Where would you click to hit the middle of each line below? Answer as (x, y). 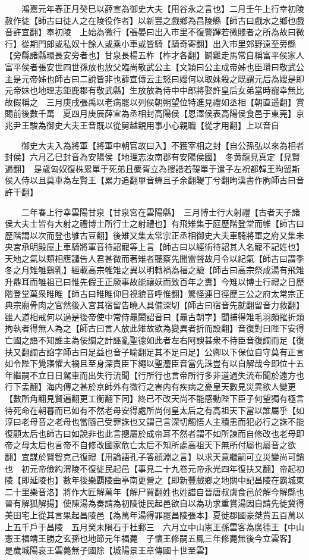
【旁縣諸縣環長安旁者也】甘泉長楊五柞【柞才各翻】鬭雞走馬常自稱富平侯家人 (154, 55)
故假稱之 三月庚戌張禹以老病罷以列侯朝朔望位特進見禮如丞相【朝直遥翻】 (150, 101)
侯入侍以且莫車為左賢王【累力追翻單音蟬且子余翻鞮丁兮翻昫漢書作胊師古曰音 (154, 180)
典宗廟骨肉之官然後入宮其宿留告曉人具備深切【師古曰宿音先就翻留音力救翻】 (154, 305)
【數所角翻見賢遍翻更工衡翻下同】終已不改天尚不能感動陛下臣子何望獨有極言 (154, 398)
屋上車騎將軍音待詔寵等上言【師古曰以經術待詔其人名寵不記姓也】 (175, 247)
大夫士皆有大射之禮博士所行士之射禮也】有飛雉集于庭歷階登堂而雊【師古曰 (158, 223)
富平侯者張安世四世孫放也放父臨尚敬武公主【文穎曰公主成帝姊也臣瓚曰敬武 (150, 66)
